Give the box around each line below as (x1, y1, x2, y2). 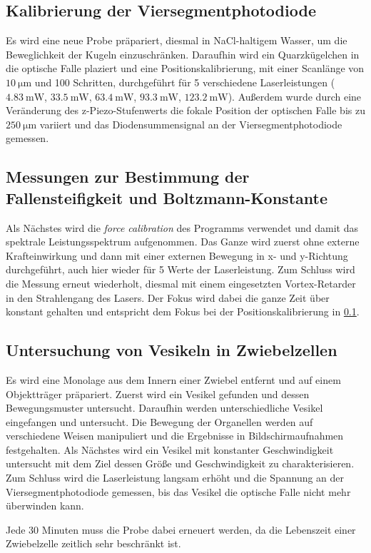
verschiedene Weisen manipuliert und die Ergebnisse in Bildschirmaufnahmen (6, 428, 344, 443)
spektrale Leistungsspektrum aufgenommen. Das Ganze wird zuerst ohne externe (6, 234, 360, 249)
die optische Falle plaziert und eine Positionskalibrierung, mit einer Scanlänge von (6, 61, 365, 76)
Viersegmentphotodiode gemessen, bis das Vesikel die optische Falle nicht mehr (6, 484, 351, 499)
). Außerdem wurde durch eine (228, 88, 362, 103)
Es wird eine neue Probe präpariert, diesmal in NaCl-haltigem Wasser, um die (6, 33, 347, 48)
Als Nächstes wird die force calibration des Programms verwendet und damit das (6, 220, 359, 235)
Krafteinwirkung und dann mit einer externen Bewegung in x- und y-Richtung (6, 248, 348, 263)
